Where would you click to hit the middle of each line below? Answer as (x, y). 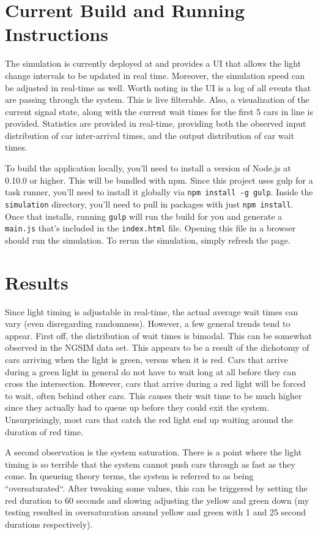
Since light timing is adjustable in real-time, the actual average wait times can (152, 311)
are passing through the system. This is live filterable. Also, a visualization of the (157, 99)
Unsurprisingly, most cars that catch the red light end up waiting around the (149, 419)
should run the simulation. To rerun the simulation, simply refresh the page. (148, 240)
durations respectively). (49, 524)
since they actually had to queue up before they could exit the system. (137, 407)
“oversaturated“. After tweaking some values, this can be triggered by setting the (156, 488)
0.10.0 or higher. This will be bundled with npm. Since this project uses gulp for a (159, 180)
